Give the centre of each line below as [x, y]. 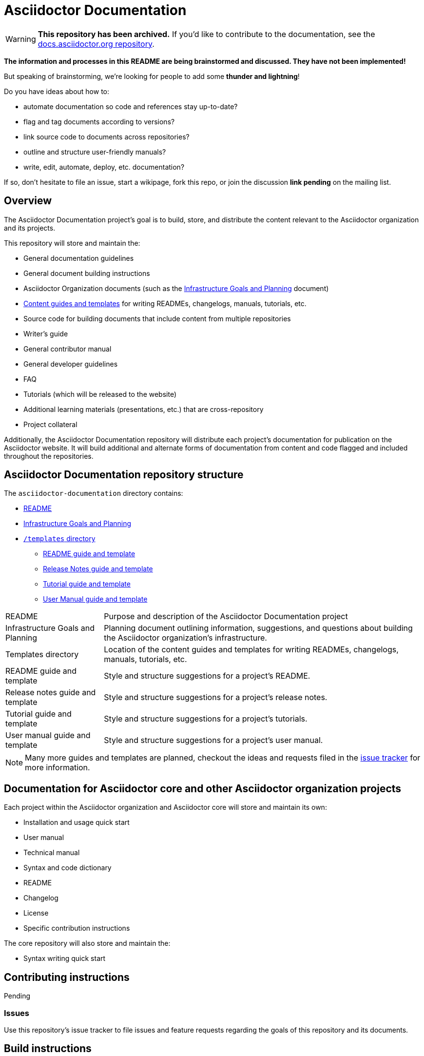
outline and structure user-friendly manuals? [95, 152]
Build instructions [48, 1049]
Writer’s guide [46, 333]
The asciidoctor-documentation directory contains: [94, 493]
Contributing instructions [67, 977]
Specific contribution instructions [77, 928]
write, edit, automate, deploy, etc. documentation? [104, 167]
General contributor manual [67, 349]
